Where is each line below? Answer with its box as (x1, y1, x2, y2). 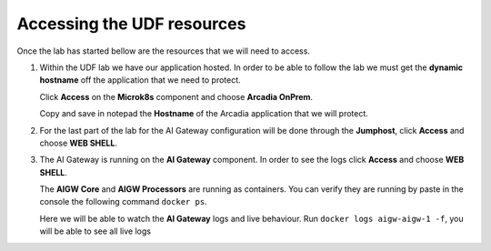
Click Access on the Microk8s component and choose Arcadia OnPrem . (39, 91, 314, 102)
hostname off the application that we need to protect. (39, 75, 241, 85)
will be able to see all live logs (39, 226, 152, 236)
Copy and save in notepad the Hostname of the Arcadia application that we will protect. (39, 108, 368, 119)
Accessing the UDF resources (16, 14, 246, 34)
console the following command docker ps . (39, 196, 208, 207)
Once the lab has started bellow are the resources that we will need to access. (16, 45, 311, 56)
